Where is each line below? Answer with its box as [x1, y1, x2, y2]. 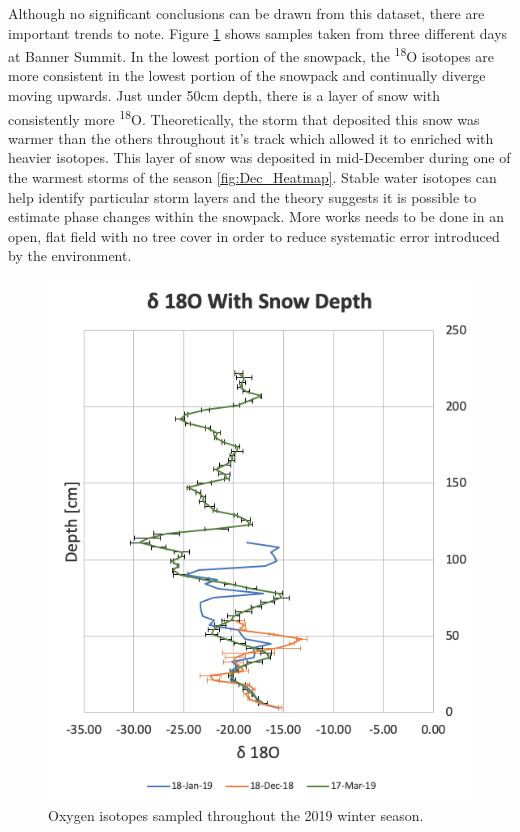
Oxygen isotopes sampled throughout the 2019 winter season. [48, 804, 424, 825]
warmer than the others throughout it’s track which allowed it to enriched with [8, 127, 494, 148]
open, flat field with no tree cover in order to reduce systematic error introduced [8, 225, 500, 246]
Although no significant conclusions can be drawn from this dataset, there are [8, 3, 485, 23]
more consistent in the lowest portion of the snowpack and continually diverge [8, 65, 486, 86]
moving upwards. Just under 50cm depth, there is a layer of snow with [8, 85, 440, 106]
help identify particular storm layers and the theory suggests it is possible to [8, 186, 477, 207]
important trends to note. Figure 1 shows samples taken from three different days [8, 22, 508, 43]
